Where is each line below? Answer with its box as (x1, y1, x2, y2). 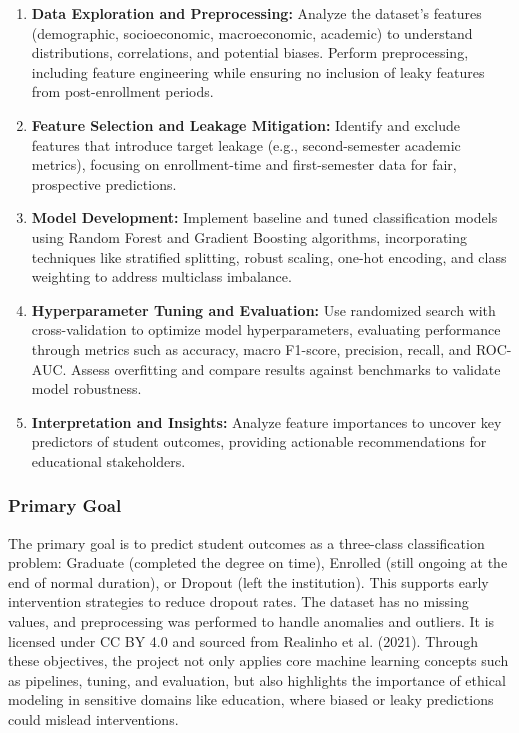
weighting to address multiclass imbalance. (31, 266, 292, 287)
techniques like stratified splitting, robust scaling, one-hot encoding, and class (31, 246, 507, 267)
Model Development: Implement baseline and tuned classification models (31, 207, 498, 228)
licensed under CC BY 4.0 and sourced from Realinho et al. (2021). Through (8, 630, 479, 651)
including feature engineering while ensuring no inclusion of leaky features (31, 61, 485, 82)
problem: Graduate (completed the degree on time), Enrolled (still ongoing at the (8, 552, 508, 573)
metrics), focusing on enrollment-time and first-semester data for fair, (31, 154, 457, 175)
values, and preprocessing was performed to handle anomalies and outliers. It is (8, 611, 495, 632)
